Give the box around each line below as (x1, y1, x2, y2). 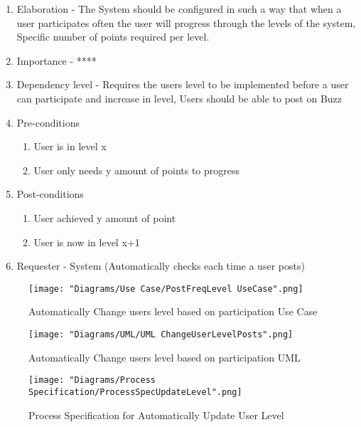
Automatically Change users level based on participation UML (28, 349, 301, 364)
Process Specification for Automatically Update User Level (28, 407, 284, 422)
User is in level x (33, 139, 107, 154)
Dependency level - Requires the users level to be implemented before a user (16, 77, 349, 92)
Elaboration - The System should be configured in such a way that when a (16, 1, 342, 16)
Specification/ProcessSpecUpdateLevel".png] (28, 386, 242, 397)
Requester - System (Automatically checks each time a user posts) (16, 258, 305, 273)
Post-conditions (16, 186, 84, 201)
